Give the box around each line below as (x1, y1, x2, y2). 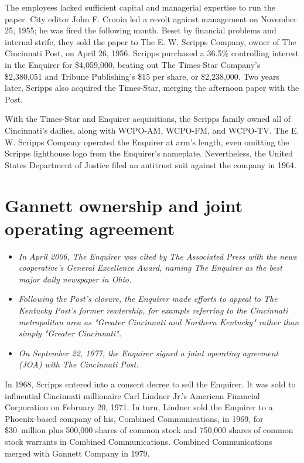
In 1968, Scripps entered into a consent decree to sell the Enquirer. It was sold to (5, 377, 296, 390)
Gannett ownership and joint (5, 193, 243, 217)
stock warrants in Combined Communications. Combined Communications (5, 435, 272, 447)
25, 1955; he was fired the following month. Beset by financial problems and (5, 24, 276, 36)
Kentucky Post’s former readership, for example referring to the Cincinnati (18, 304, 288, 316)
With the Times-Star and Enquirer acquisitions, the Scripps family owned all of (5, 113, 291, 125)
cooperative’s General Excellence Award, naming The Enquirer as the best (18, 261, 282, 274)
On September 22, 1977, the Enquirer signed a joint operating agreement (18, 346, 279, 359)
